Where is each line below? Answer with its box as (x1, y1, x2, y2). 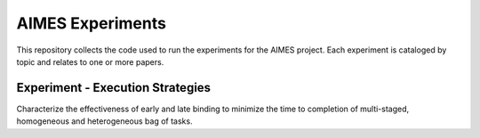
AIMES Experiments (16, 13, 166, 33)
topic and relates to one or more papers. (16, 56, 164, 67)
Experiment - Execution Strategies (16, 80, 212, 95)
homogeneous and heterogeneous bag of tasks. (16, 116, 193, 126)
